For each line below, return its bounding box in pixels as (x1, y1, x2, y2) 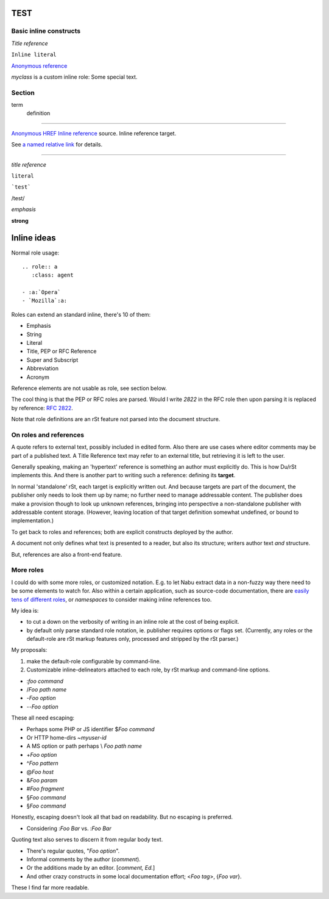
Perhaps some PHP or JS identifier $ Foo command (26, 725, 155, 732)
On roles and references (11, 430, 85, 439)
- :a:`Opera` (22, 289, 61, 296)
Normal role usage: (11, 249, 60, 256)
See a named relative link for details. (11, 141, 103, 148)
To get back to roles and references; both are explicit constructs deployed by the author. (11, 528, 234, 535)
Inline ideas (11, 233, 56, 244)
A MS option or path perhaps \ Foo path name (26, 742, 143, 750)
